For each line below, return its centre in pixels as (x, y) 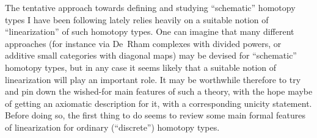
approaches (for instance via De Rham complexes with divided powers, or (143, 43)
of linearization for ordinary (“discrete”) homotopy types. (112, 127)
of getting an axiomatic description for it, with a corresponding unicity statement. (158, 103)
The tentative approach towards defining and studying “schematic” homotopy (150, 7)
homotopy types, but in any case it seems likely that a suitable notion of (141, 67)
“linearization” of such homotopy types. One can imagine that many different (150, 31)
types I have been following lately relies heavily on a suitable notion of (137, 19)
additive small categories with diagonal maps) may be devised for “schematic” (151, 55)
